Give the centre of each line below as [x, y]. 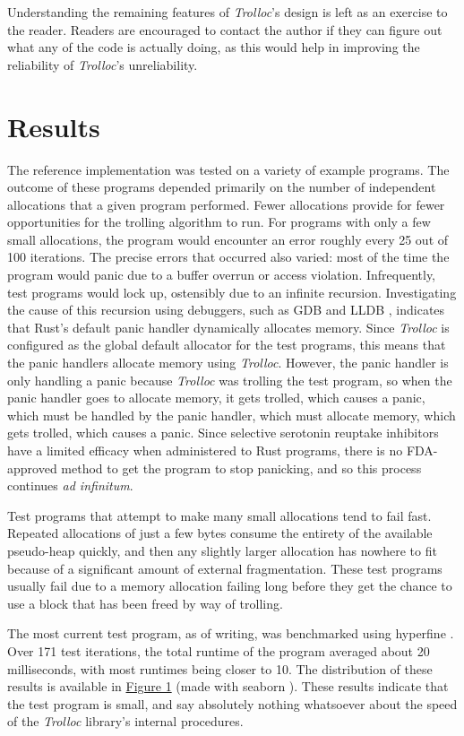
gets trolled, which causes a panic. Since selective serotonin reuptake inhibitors [223, 433]
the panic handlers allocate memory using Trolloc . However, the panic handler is [228, 363]
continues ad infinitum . [70, 485]
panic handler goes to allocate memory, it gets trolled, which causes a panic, [216, 398]
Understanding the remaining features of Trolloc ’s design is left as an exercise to [228, 12]
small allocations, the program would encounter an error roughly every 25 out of [228, 239]
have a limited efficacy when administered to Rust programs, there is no [205, 450]
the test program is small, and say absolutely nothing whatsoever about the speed [232, 703]
